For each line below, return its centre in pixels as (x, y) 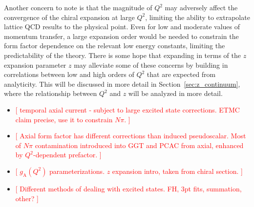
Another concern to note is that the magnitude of (78, 7)
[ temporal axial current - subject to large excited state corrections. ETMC (127, 109)
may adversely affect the (201, 7)
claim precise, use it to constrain (64, 119)
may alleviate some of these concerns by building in (151, 65)
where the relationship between (51, 93)
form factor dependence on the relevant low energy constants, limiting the (115, 46)
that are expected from (181, 74)
